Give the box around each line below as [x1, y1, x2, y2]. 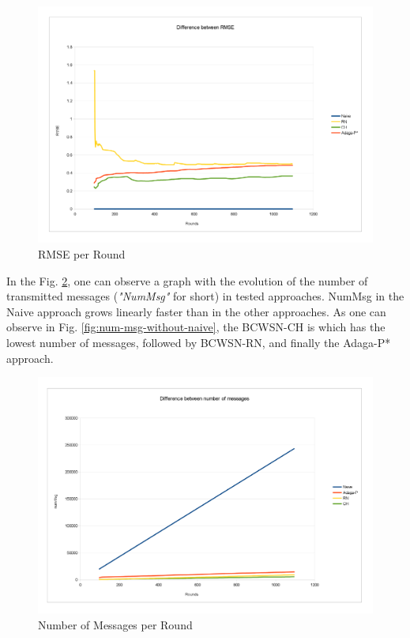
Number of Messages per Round [38, 617, 193, 633]
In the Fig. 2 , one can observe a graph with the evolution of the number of [6, 272, 368, 289]
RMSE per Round [38, 245, 126, 262]
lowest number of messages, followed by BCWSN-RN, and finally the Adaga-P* [6, 334, 391, 350]
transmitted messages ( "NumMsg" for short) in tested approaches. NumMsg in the [6, 288, 404, 304]
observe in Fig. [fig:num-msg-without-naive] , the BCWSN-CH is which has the [6, 319, 386, 335]
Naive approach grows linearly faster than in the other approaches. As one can [6, 303, 386, 319]
